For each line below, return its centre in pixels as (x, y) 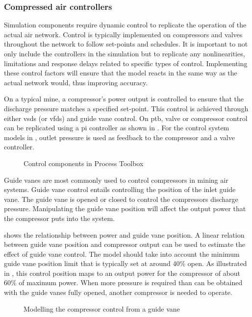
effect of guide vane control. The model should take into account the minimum (122, 254)
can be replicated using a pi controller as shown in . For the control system (117, 128)
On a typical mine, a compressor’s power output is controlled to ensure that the (124, 99)
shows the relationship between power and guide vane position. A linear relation (124, 234)
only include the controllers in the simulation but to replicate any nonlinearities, (125, 53)
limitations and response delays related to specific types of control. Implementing (126, 63)
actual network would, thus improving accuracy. (76, 82)
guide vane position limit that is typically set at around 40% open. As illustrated (126, 263)
